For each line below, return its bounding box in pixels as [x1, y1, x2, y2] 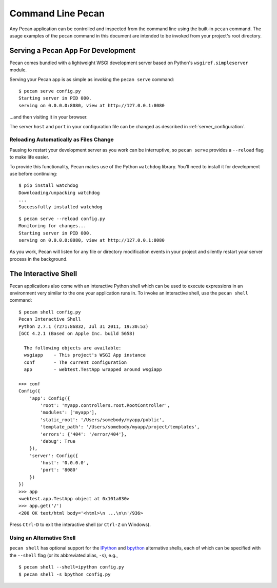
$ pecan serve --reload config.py [18, 215, 105, 222]
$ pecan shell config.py [18, 309, 81, 315]
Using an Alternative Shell [9, 534, 76, 541]
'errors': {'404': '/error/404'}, [40, 431, 127, 437]
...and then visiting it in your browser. [9, 114, 88, 120]
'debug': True [40, 438, 76, 444]
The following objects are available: [24, 345, 122, 351]
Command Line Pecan [9, 8, 105, 19]
